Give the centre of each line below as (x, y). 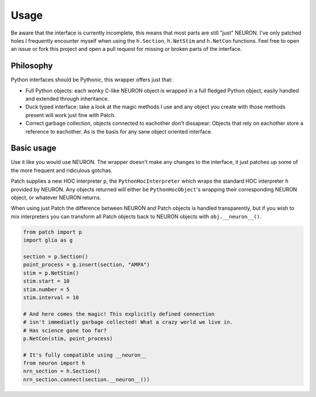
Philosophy (32, 66)
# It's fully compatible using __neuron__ (85, 355)
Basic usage (34, 148)
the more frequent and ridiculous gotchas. (61, 170)
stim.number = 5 (47, 289)
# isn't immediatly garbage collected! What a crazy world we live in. (128, 322)
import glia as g (48, 240)
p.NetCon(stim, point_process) (68, 338)
